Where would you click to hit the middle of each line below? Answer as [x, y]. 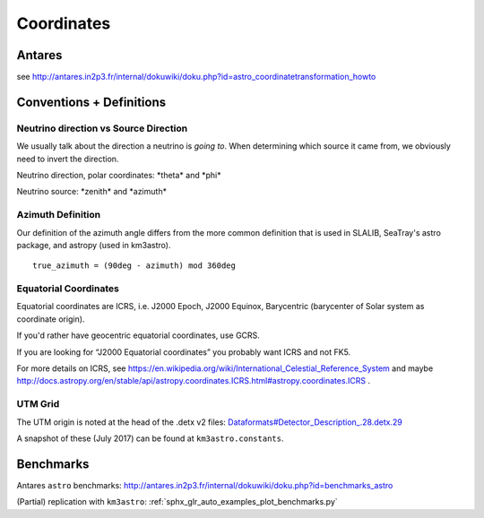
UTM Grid [38, 404]
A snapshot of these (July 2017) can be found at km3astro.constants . [150, 438]
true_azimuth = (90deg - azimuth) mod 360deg [134, 266]
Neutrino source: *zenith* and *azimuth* [92, 192]
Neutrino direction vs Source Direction [102, 128]
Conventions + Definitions [91, 102]
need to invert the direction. [68, 159]
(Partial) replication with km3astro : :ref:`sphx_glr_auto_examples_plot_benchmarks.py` [177, 502]
